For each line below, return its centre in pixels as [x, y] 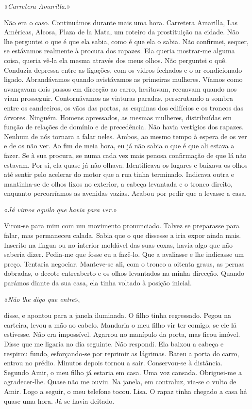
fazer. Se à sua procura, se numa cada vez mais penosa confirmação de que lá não [125, 155]
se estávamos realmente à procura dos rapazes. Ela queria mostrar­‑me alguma [119, 51]
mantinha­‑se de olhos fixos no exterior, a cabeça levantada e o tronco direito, [118, 183]
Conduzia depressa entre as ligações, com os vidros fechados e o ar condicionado [123, 70]
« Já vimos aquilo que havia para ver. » [61, 209]
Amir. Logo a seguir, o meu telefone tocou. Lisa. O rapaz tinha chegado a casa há [126, 391]
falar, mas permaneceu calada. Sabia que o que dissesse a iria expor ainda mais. [123, 235]
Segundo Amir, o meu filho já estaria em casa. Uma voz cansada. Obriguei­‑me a [123, 372]
